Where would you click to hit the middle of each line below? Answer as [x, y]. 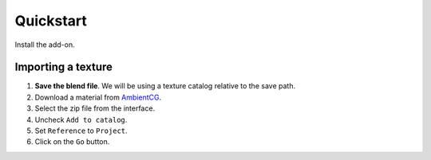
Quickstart [51, 21]
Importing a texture [64, 67]
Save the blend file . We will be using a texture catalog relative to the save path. [165, 86]
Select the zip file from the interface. [95, 108]
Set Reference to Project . [81, 131]
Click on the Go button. [72, 142]
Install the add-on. [45, 45]
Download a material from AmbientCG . [98, 97]
